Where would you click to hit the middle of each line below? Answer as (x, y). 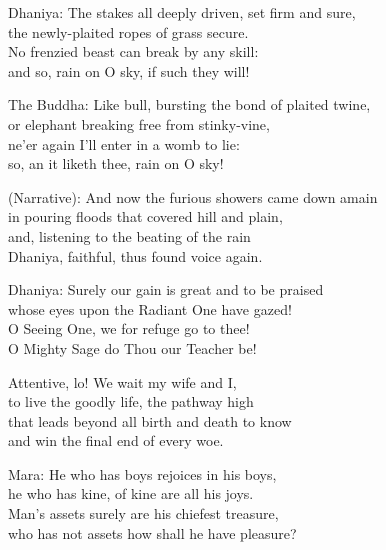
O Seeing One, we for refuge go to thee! (129, 328)
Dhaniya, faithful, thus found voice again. (135, 255)
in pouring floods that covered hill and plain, (145, 216)
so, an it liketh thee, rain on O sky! (116, 163)
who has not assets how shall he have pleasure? (152, 532)
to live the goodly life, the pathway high (131, 401)
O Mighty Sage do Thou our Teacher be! (132, 347)
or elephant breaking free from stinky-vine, (139, 123)
